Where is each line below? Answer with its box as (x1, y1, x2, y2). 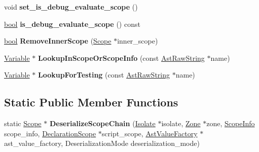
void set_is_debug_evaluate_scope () (4, 2, 138, 12)
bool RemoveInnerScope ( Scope (4, 35, 112, 46)
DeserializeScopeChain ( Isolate (49, 118, 156, 129)
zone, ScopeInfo (206, 118, 255, 129)
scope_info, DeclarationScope (4, 128, 96, 138)
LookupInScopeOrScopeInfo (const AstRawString (38, 52, 205, 63)
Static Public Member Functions (4, 94, 178, 110)
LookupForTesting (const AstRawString (38, 69, 170, 80)
